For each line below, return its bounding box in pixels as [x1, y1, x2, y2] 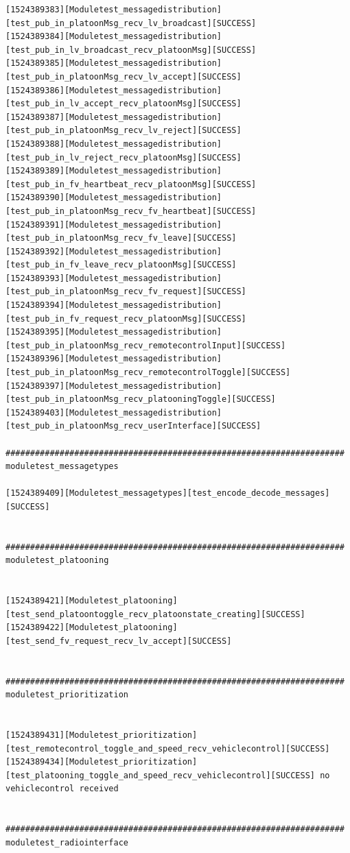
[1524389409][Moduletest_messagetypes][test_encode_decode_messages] [5, 488, 330, 498]
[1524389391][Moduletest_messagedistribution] [5, 219, 222, 230]
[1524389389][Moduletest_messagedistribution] [5, 166, 222, 176]
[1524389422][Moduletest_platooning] [5, 623, 178, 633]
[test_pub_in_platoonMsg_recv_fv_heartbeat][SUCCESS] [5, 206, 257, 216]
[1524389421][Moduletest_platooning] [5, 596, 178, 606]
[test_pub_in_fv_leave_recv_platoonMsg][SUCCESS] [5, 260, 237, 270]
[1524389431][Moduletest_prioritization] [5, 730, 198, 741]
